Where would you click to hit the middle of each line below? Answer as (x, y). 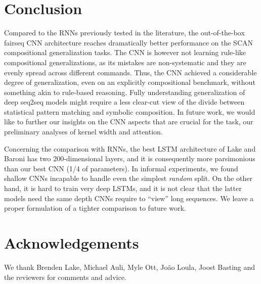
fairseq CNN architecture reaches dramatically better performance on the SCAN (128, 42)
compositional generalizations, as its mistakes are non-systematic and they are (125, 62)
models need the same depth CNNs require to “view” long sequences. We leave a (129, 198)
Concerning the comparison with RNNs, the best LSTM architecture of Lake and (130, 148)
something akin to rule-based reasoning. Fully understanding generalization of (125, 92)
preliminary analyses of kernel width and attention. (83, 132)
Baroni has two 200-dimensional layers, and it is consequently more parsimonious (130, 158)
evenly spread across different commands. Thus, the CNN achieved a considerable (130, 72)
